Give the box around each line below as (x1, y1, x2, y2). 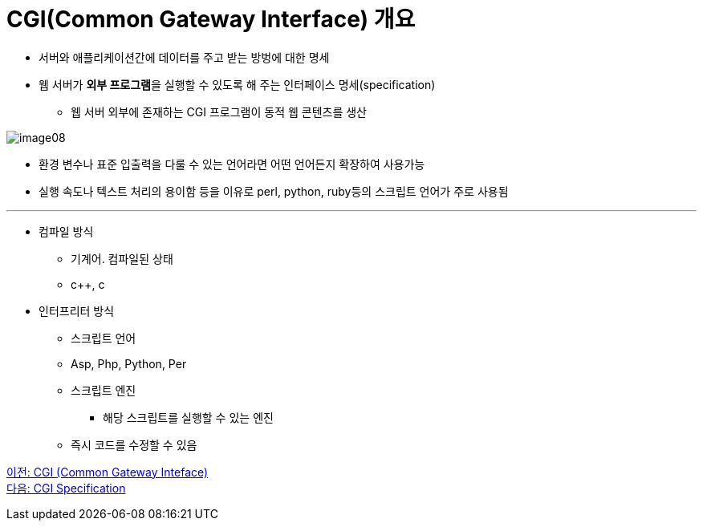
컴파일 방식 (39, 224, 94, 238)
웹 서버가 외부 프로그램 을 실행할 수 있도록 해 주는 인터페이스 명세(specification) (39, 77, 436, 91)
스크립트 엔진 (71, 383, 136, 397)
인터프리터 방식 (39, 303, 115, 318)
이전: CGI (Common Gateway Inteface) (6, 464, 209, 479)
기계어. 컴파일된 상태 (71, 251, 173, 266)
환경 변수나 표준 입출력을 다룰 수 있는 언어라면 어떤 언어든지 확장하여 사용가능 (39, 156, 425, 171)
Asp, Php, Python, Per (71, 356, 187, 371)
